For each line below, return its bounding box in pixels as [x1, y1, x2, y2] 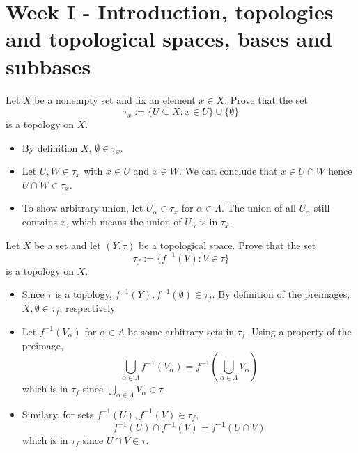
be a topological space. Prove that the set [138, 237, 316, 252]
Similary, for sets [22, 406, 94, 421]
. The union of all [221, 200, 296, 215]
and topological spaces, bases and [6, 24, 332, 53]
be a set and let [34, 237, 101, 252]
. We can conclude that [178, 164, 278, 178]
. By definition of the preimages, [212, 287, 350, 301]
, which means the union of [65, 214, 182, 229]
